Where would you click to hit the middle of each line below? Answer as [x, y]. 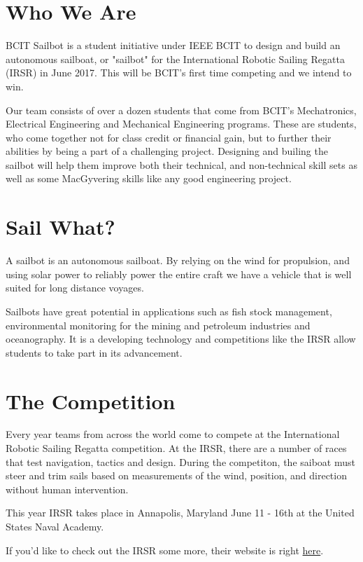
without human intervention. [67, 489]
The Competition [91, 400]
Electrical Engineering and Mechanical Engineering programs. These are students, [181, 124]
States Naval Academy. [55, 527]
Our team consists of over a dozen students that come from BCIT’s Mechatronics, [181, 110]
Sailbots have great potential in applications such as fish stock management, [169, 311]
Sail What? [60, 227]
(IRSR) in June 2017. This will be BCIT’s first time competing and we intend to [179, 73]
